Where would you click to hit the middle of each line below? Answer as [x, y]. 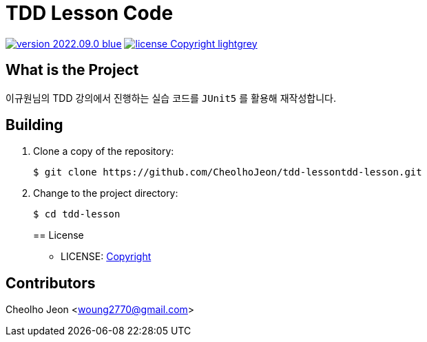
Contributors [51, 283]
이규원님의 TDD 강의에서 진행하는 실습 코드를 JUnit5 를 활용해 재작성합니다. [171, 98]
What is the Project [72, 70]
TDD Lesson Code [90, 13]
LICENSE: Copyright [106, 257]
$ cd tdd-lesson [77, 214]
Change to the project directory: [106, 193]
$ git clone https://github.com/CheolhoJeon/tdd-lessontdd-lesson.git [228, 172]
